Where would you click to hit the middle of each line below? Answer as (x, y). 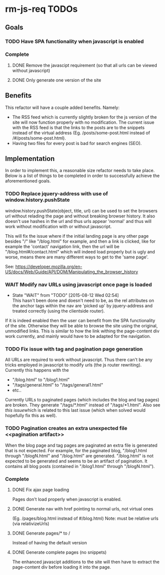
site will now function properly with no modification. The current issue (83, 122)
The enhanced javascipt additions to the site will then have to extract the (86, 562)
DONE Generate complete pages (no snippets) (59, 552)
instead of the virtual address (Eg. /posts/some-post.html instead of (81, 133)
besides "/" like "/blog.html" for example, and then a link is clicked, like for (81, 241)
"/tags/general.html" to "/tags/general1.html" (58, 385)
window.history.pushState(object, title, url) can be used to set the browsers (81, 211)
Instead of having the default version (49, 542)
